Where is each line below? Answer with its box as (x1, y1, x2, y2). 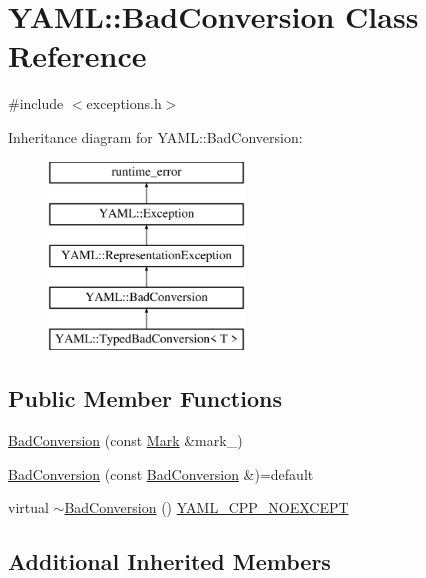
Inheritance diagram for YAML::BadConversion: (8, 126, 303, 147)
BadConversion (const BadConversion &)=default (8, 463, 314, 484)
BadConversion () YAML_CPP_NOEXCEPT (64, 497, 349, 518)
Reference (8, 35, 147, 76)
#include (8, 93, 64, 114)
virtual (8, 497, 49, 518)
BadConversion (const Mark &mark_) (8, 430, 243, 451)
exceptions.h (86, 93, 162, 114)
